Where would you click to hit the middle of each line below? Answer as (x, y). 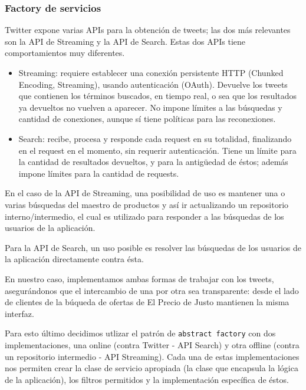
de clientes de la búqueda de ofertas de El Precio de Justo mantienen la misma (147, 302)
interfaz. (19, 313)
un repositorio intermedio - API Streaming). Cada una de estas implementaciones (152, 356)
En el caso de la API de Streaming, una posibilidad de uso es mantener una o (145, 193)
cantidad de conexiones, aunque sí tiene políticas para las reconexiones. (147, 119)
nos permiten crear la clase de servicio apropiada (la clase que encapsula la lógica (152, 368)
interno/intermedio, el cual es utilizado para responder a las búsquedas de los (144, 216)
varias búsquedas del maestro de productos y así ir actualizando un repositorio (147, 204)
